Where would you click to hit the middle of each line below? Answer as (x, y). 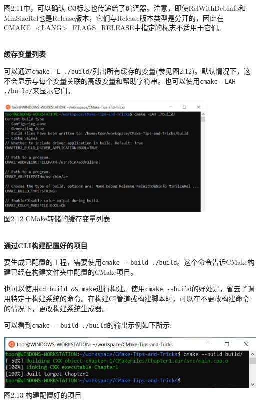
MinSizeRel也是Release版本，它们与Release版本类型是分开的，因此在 (114, 17)
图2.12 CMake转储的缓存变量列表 (57, 219)
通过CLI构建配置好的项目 (46, 245)
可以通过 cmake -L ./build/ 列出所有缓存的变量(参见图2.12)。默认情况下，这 (127, 70)
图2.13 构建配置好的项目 (43, 395)
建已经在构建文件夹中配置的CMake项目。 (71, 272)
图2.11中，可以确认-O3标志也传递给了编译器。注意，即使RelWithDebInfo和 (125, 8)
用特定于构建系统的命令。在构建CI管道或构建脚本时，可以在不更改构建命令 (127, 299)
